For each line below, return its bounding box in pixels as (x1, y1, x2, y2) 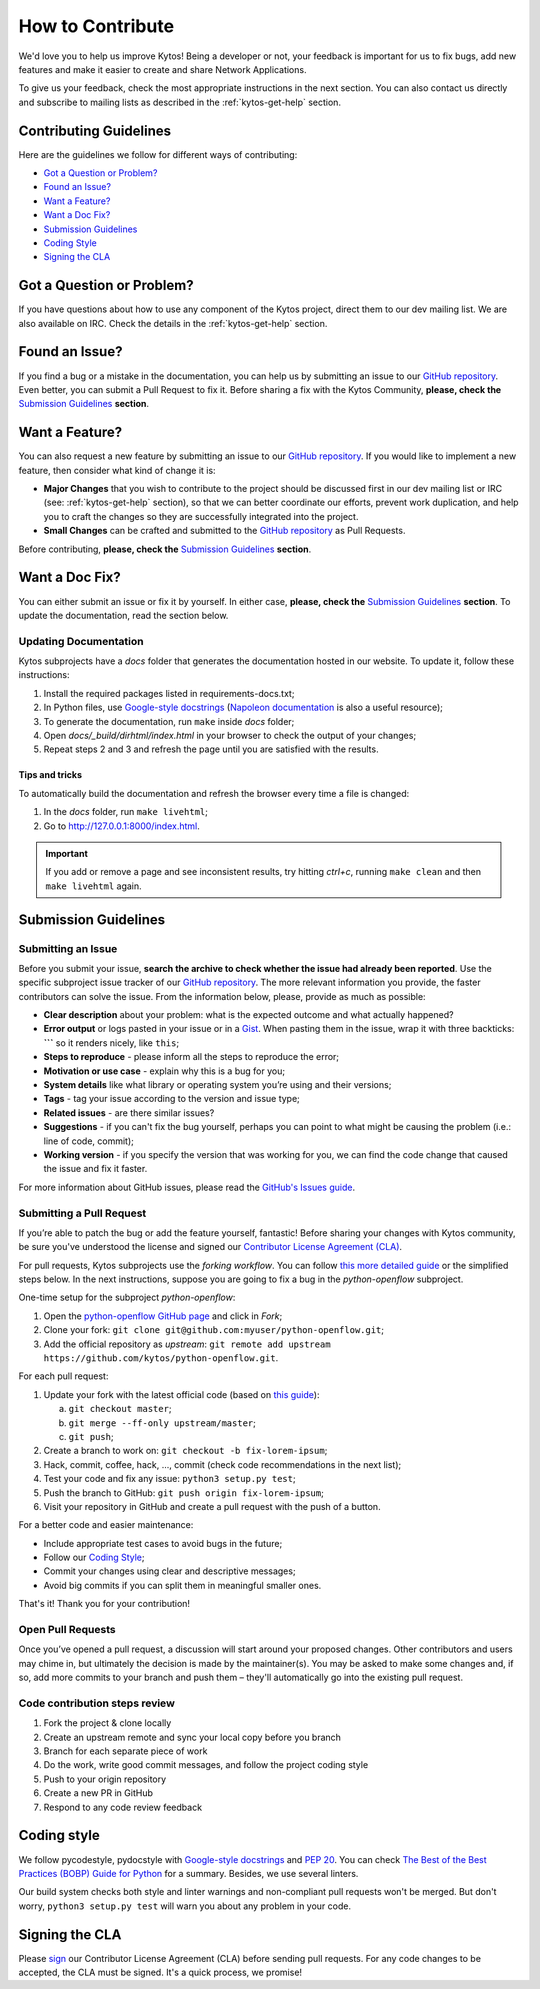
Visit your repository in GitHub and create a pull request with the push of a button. (43, 1500, 381, 1512)
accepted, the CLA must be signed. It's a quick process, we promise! (18, 1966, 303, 1979)
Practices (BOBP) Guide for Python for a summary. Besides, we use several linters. (18, 1867, 359, 1879)
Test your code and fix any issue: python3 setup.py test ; (43, 1473, 296, 1485)
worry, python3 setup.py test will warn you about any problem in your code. (18, 1900, 352, 1912)
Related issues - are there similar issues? (43, 1106, 215, 1119)
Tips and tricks (18, 769, 82, 781)
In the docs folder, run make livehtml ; (43, 806, 209, 818)
